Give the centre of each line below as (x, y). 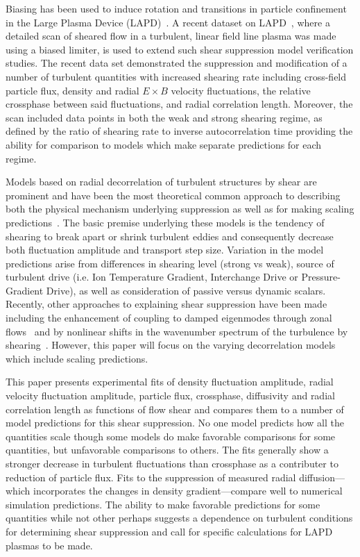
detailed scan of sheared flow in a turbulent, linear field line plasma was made (171, 36)
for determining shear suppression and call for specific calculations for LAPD (169, 531)
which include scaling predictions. (77, 358)
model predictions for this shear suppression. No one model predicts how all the (175, 423)
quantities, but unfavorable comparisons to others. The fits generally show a (167, 450)
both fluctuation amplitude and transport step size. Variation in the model (165, 250)
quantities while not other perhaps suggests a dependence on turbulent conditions (179, 518)
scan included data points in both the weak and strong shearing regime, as (164, 117)
